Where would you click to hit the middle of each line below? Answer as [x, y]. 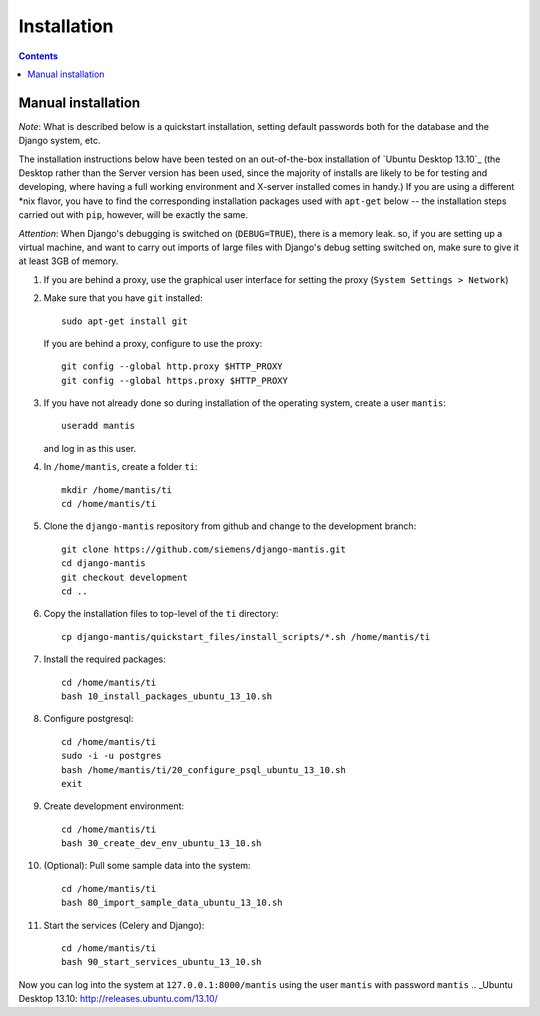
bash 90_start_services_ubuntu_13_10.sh [161, 962]
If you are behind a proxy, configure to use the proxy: [153, 343]
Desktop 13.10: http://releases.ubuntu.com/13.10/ [118, 999]
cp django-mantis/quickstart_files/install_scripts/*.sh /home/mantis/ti [246, 636]
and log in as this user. [90, 448]
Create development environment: [114, 806]
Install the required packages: [105, 659]
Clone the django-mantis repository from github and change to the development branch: [230, 526]
